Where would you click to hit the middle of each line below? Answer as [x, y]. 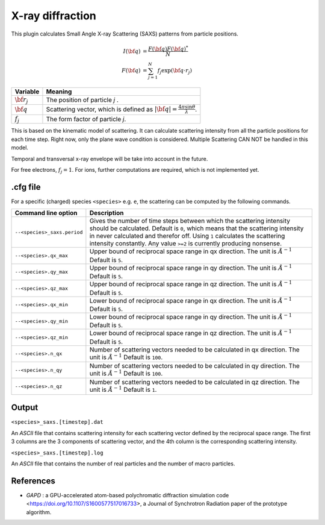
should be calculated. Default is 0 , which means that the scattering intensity [197, 228]
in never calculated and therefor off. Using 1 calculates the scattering [187, 236]
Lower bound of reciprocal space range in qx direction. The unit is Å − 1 [190, 300]
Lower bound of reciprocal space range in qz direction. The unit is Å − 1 [190, 333]
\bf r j [21, 100]
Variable [27, 92]
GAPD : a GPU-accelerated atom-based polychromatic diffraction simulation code [128, 495]
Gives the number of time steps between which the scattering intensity [190, 221]
